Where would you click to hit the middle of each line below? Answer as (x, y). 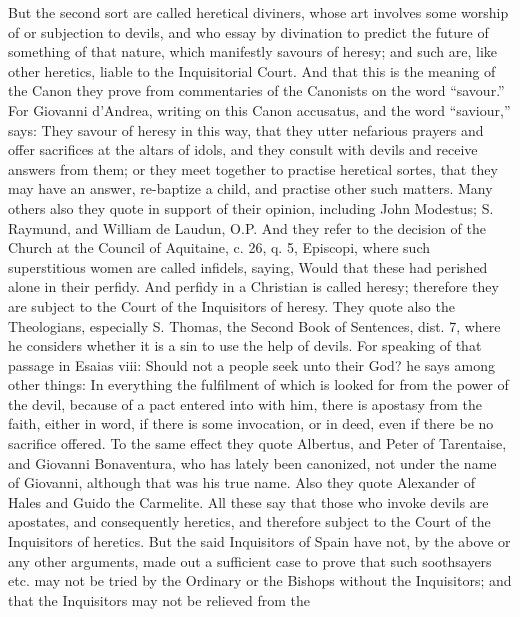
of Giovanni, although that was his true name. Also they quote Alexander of (242, 482)
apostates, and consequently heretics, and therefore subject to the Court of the (249, 521)
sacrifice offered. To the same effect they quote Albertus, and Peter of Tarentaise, (257, 443)
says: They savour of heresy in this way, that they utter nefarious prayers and (246, 129)
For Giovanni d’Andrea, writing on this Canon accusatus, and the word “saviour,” (259, 109)
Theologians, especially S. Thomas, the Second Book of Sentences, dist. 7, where (254, 325)
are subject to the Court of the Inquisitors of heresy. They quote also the (231, 305)
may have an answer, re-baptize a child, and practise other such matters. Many (250, 188)
